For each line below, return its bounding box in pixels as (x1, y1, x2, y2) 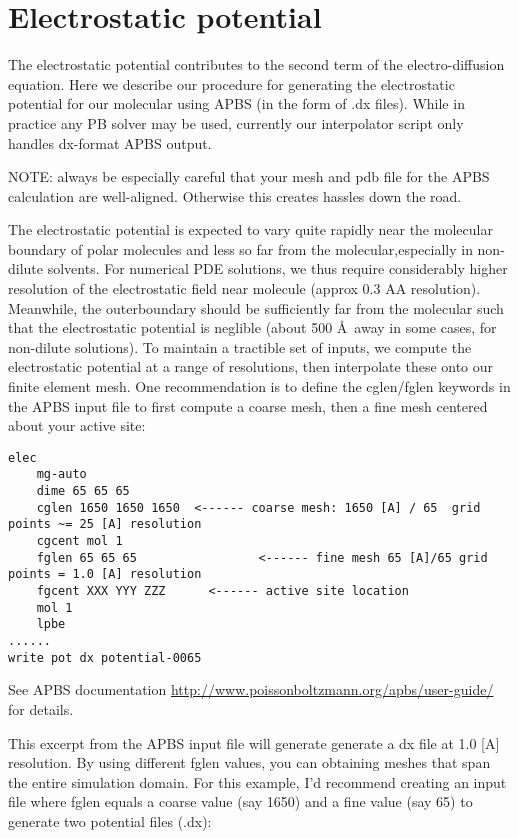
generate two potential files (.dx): (8, 810, 212, 831)
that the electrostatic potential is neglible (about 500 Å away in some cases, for (8, 317, 497, 338)
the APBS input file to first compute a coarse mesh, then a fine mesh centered (8, 395, 488, 416)
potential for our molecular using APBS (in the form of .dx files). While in (8, 93, 465, 114)
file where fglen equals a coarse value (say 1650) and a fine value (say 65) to (8, 791, 473, 812)
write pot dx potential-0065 (8, 650, 202, 665)
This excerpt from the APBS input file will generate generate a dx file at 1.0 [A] (8, 732, 500, 753)
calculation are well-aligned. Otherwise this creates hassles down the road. (8, 185, 462, 206)
